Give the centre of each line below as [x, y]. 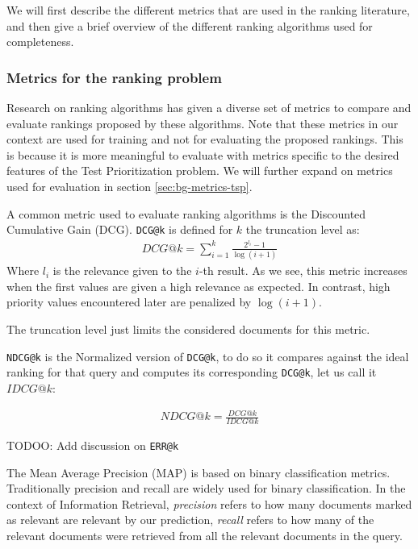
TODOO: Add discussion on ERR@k [93, 445]
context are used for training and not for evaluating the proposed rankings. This [205, 139]
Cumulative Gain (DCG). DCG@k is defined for [120, 229]
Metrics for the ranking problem [114, 77]
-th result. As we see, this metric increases [303, 270]
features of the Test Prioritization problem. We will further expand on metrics [200, 171]
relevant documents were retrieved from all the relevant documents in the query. [205, 535]
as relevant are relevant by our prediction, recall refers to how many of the [190, 520]
